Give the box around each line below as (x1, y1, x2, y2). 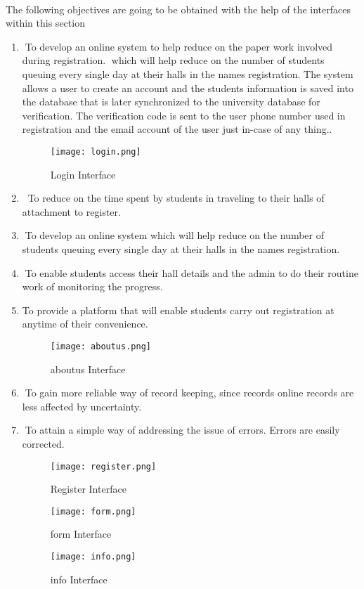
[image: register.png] (50, 461, 157, 472)
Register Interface (50, 481, 126, 496)
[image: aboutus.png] (50, 341, 151, 351)
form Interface (50, 526, 112, 541)
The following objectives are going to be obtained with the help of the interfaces (6, 1, 351, 16)
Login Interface (50, 167, 116, 181)
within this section (6, 15, 85, 30)
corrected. (22, 436, 65, 451)
